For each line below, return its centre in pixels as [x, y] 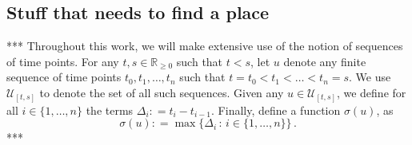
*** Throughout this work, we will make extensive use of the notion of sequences [205, 46]
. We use [370, 77]
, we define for [371, 92]
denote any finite [325, 61]
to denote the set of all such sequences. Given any [162, 92]
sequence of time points [64, 77]
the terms [110, 110]
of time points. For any [63, 61]
